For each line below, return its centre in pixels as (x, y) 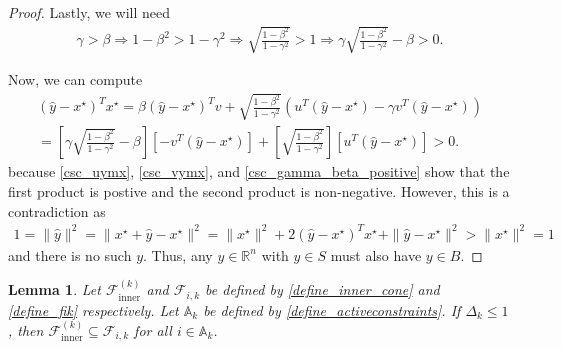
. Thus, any (178, 254)
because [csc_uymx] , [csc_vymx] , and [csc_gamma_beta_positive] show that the (259, 171)
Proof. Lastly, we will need (89, 12)
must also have (376, 254)
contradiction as (57, 210)
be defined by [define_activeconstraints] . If (332, 309)
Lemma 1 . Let (54, 289)
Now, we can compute (75, 79)
